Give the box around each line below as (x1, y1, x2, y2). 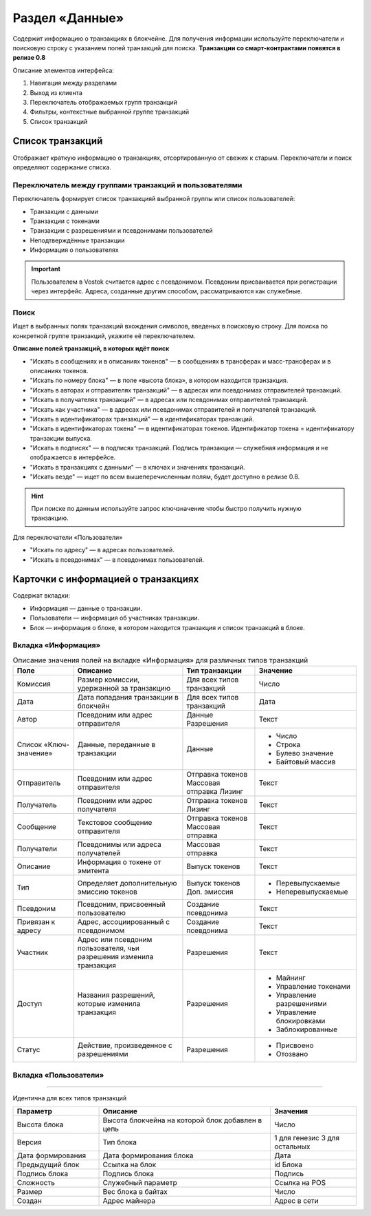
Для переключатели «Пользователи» (12, 533, 123, 541)
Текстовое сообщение (77, 818, 153, 828)
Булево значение (276, 748, 334, 758)
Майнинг (276, 973, 306, 983)
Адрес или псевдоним (77, 935, 153, 945)
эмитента (77, 866, 109, 876)
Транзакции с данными (30, 207, 99, 216)
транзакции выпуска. (30, 434, 93, 442)
